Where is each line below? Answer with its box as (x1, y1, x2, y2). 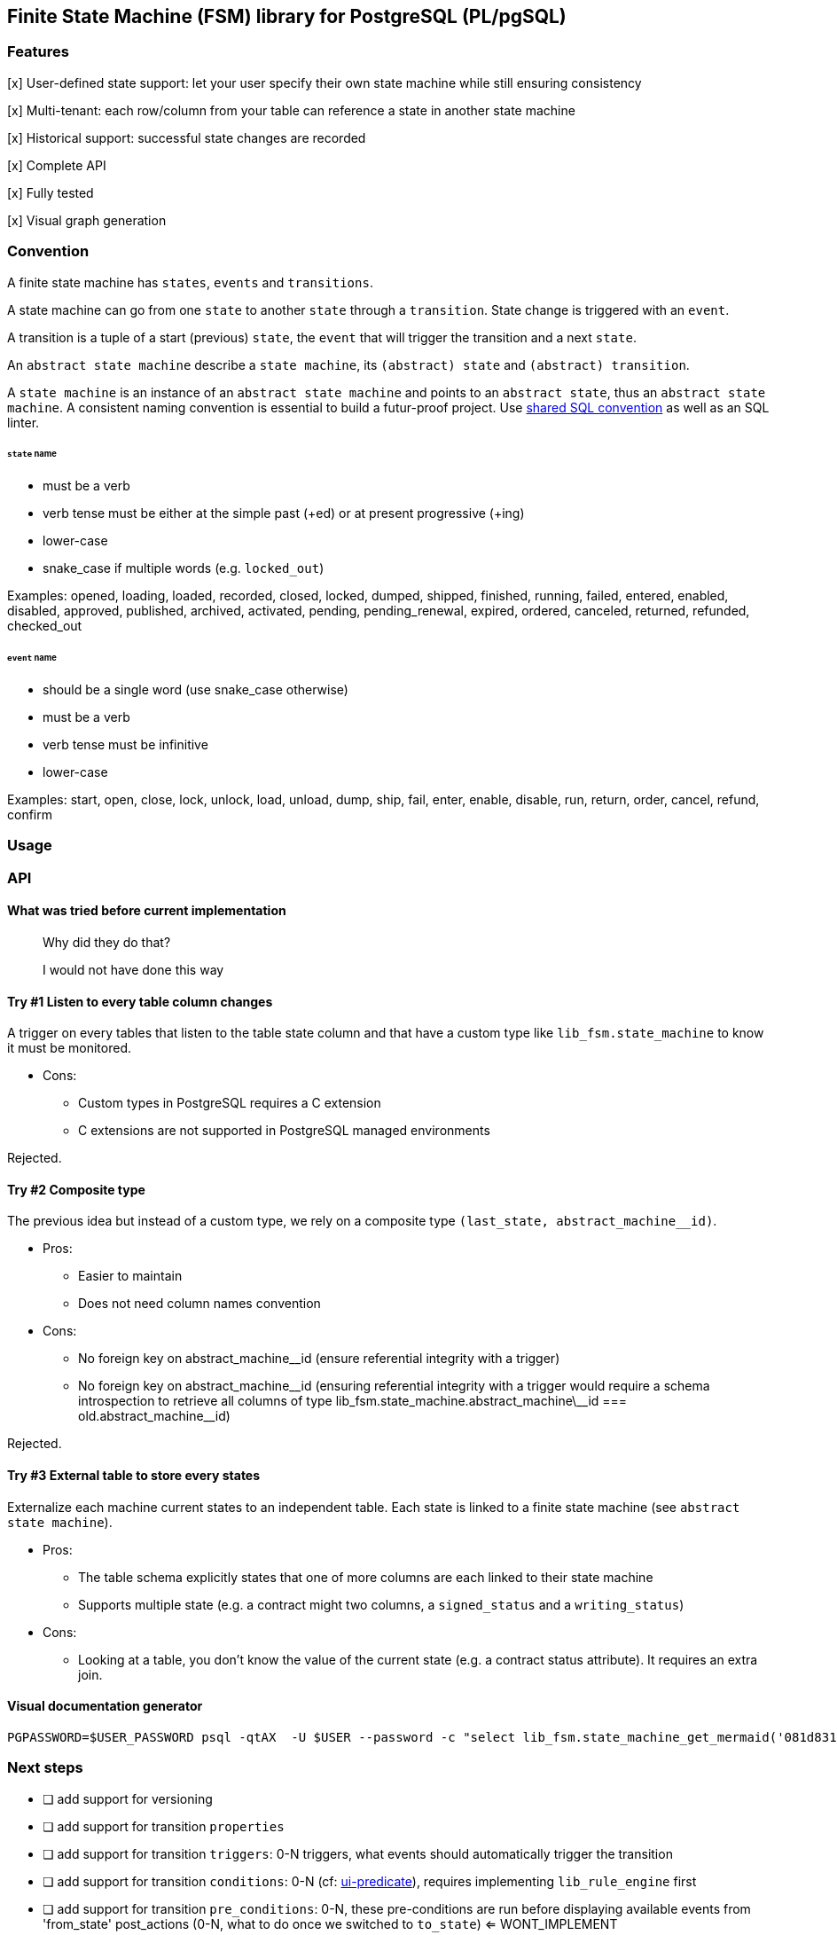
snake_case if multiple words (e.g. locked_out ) (43, 560, 325, 576)
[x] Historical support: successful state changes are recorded (7, 129, 366, 145)
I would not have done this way (43, 961, 224, 977)
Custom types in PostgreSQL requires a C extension (78, 1095, 381, 1111)
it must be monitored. (7, 1040, 131, 1056)
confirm (7, 806, 52, 822)
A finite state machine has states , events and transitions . (7, 274, 373, 290)
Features (7, 43, 69, 61)
